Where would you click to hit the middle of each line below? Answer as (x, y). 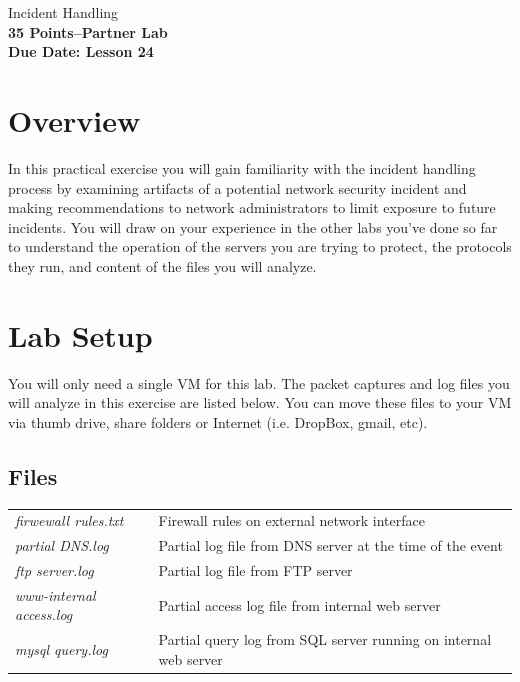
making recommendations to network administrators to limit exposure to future (252, 207)
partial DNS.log (62, 545)
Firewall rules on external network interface (291, 520)
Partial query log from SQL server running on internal (325, 639)
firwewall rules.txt (69, 520)
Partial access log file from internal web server (299, 604)
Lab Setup (80, 334)
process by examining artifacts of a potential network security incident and (237, 187)
